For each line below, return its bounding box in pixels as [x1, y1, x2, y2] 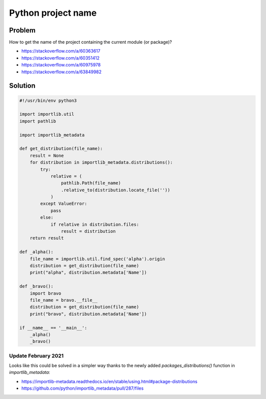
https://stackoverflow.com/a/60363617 [21, 48, 100, 54]
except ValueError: [40, 201, 87, 207]
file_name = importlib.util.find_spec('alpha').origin [30, 256, 165, 262]
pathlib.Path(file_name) [61, 180, 121, 186]
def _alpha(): [19, 249, 54, 255]
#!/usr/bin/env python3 [19, 97, 77, 103]
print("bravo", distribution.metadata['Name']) [30, 311, 147, 317]
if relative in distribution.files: [50, 221, 139, 227]
